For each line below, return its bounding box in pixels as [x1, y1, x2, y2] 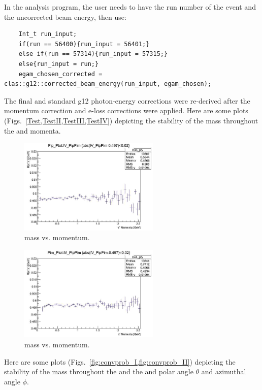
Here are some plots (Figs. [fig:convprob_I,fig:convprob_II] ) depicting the [4, 356, 236, 367]
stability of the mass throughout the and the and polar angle [4, 366, 193, 377]
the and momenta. [4, 125, 61, 136]
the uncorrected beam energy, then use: [4, 11, 126, 22]
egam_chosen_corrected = [18, 70, 103, 78]
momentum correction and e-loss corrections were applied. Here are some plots [4, 105, 248, 116]
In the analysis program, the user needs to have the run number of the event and [4, 2, 256, 12]
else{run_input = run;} [18, 60, 99, 68]
